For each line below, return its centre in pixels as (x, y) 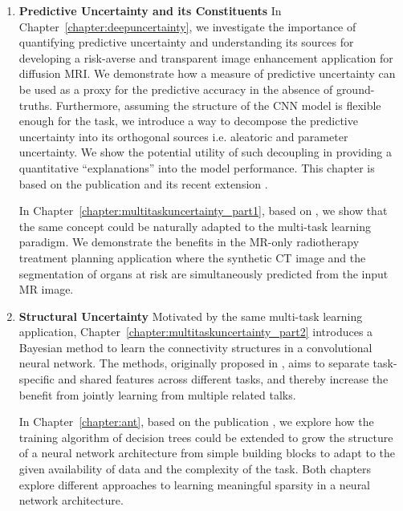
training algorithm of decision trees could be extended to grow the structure (206, 437)
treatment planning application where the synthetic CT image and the (192, 257)
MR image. (46, 289)
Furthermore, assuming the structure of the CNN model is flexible (218, 105)
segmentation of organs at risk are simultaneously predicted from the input (204, 273)
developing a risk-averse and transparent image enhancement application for (206, 57)
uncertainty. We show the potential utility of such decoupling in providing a (206, 152)
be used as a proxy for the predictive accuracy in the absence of (176, 89)
